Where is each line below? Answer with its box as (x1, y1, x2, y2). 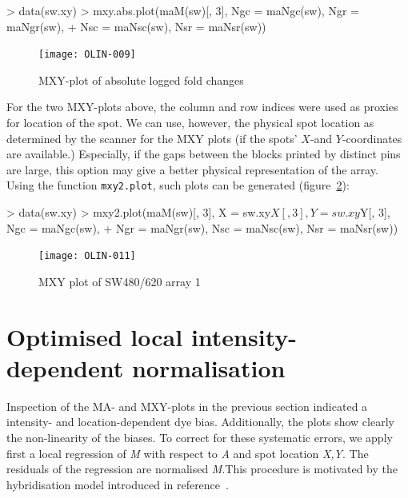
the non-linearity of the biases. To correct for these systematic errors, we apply (6, 429, 393, 445)
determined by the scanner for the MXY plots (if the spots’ (6, 129, 298, 146)
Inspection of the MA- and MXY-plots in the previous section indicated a (6, 397, 368, 414)
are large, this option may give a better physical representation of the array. (6, 161, 378, 177)
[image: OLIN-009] (38, 49, 136, 61)
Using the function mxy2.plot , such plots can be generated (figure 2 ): (6, 177, 350, 193)
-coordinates (342, 129, 402, 146)
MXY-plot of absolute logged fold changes (38, 71, 244, 88)
